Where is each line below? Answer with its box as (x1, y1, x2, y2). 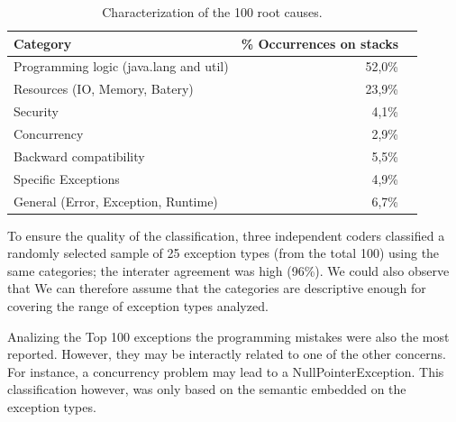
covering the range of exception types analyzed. (7, 296, 269, 315)
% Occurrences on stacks (241, 33, 399, 52)
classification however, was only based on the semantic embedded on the (7, 380, 406, 399)
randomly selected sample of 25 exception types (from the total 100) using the (7, 243, 440, 262)
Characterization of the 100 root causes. (102, 3, 323, 21)
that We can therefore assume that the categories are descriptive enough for (7, 279, 426, 298)
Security (14, 102, 59, 121)
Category (14, 33, 72, 52)
